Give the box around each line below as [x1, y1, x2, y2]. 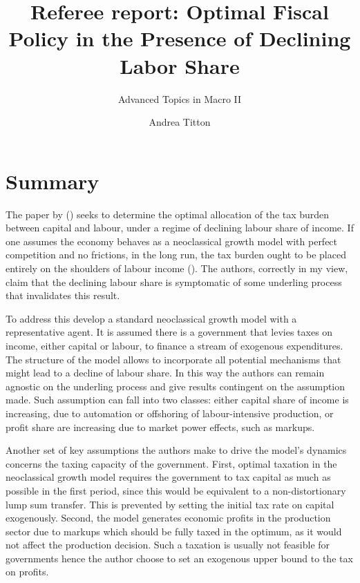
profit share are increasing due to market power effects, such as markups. [6, 419, 315, 434]
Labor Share [120, 51, 240, 79]
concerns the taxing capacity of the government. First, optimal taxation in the [6, 456, 337, 470]
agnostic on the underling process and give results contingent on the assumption [6, 379, 345, 393]
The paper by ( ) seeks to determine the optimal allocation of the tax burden [6, 207, 330, 221]
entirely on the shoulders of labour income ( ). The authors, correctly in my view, [6, 261, 348, 275]
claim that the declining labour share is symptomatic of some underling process [6, 274, 342, 289]
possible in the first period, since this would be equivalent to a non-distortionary [6, 483, 346, 497]
